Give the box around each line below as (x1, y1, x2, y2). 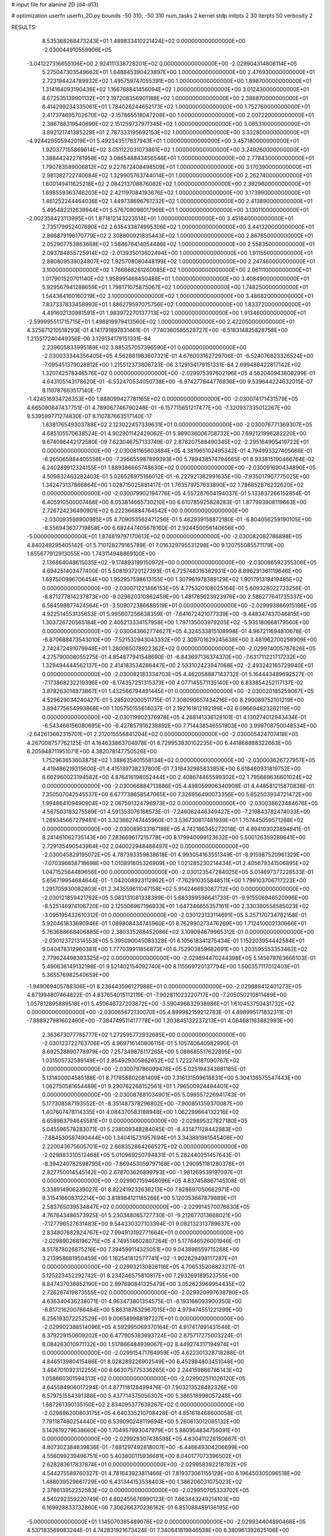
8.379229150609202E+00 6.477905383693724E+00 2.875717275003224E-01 (42, 1332, 242, 1339)
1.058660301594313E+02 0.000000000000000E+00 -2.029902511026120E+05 (42, 1375, 246, 1382)
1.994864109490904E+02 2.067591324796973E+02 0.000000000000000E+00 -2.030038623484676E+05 (42, 799, 318, 807)
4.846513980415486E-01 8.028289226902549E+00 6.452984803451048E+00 (42, 1358, 245, 1365)
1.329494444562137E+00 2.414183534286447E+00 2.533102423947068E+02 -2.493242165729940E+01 (42, 662, 314, 669)
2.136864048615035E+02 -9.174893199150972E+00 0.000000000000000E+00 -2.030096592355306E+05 (42, 558, 317, 566)
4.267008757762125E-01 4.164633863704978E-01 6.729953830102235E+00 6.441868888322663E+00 (26, 739, 292, 746)
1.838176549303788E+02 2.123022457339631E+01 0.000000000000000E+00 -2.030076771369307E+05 (42, 421, 313, 428)
